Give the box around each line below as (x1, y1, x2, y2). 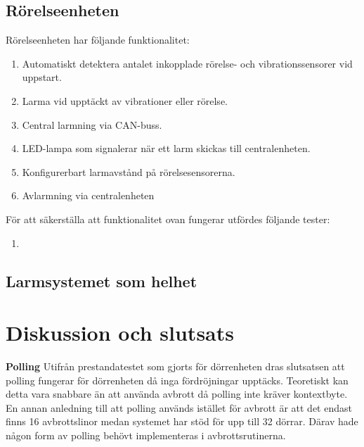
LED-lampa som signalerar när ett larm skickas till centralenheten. (22, 141, 311, 156)
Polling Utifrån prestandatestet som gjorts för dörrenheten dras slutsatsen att (6, 359, 345, 374)
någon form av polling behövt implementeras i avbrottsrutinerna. (6, 428, 286, 443)
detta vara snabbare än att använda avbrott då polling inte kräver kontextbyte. (6, 386, 348, 401)
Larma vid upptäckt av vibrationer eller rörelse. (22, 93, 228, 108)
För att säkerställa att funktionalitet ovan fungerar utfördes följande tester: (6, 211, 330, 226)
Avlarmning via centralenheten (22, 188, 155, 203)
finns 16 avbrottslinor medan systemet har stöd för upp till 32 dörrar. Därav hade (6, 414, 358, 429)
